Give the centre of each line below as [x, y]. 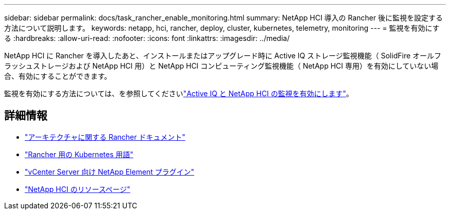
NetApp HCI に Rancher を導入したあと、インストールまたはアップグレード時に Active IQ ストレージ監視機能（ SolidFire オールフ [223, 56]
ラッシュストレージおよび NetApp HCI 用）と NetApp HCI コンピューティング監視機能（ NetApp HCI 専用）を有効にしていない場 [221, 66]
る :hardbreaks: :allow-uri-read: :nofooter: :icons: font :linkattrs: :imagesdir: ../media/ [147, 38]
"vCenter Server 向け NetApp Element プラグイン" [110, 172]
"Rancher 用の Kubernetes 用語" [79, 154]
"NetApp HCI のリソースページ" [78, 189]
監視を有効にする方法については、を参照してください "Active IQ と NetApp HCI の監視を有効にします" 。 [179, 93]
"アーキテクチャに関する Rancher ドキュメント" [105, 137]
